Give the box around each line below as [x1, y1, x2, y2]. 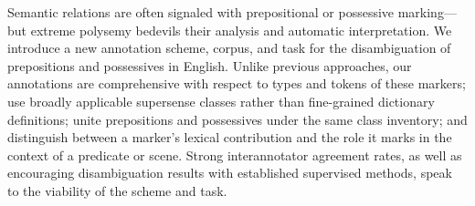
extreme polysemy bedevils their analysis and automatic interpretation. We [30, 20, 452, 39]
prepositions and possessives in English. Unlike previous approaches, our [7, 56, 412, 75]
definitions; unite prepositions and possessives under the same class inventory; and [7, 109, 468, 129]
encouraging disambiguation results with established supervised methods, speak [7, 163, 452, 182]
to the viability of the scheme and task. [7, 180, 227, 200]
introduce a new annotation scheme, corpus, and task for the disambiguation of [7, 38, 451, 57]
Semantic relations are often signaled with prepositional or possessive [7, 3, 395, 21]
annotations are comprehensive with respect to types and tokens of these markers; [7, 74, 466, 93]
